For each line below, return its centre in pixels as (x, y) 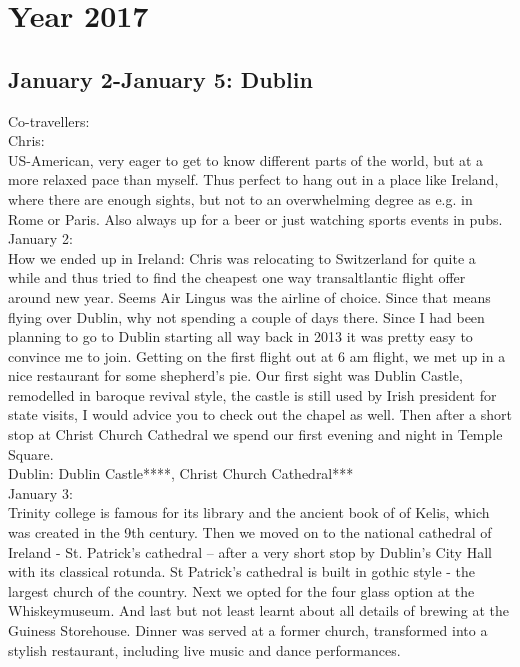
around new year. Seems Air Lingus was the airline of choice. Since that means (249, 296)
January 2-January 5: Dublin (160, 78)
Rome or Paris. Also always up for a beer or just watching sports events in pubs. (255, 218)
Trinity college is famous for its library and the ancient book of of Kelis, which (249, 512)
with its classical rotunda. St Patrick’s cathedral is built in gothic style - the (242, 571)
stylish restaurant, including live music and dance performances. (204, 649)
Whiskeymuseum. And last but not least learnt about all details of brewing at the (258, 610)
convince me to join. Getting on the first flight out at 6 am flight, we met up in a (257, 355)
